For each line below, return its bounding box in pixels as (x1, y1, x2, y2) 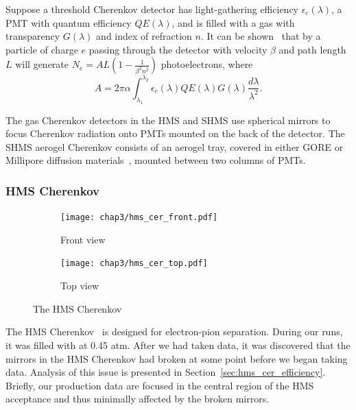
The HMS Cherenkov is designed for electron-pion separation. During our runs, (5, 324, 343, 339)
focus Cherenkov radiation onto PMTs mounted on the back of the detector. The (5, 126, 345, 141)
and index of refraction (96, 29, 192, 43)
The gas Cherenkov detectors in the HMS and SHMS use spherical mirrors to (5, 112, 331, 127)
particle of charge (5, 42, 78, 56)
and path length (278, 42, 346, 56)
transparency (5, 29, 60, 43)
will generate (15, 57, 69, 71)
